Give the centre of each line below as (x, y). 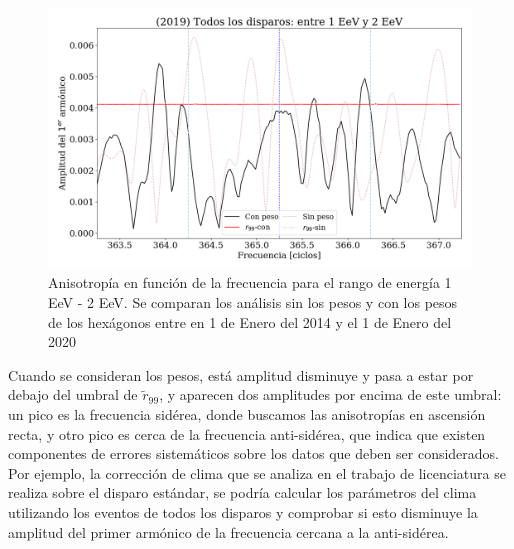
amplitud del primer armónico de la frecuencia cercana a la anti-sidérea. (228, 531)
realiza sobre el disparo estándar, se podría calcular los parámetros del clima (242, 492)
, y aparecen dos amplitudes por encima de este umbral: (330, 394)
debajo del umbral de (73, 394)
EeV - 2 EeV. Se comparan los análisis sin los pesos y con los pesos (253, 302)
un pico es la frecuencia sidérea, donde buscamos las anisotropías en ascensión (247, 414)
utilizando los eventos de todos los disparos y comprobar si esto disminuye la (243, 511)
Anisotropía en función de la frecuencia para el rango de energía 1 (250, 282)
